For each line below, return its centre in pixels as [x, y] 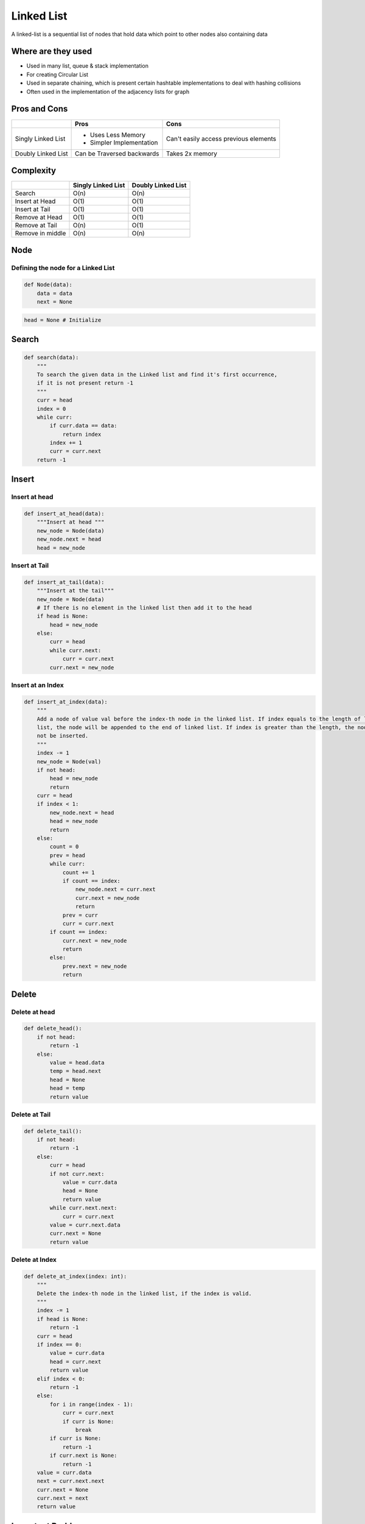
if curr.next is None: [84, 1456]
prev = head [67, 855]
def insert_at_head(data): [64, 514]
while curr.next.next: [84, 1208]
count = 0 [64, 847]
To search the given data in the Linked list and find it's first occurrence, [157, 374]
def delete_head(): [53, 1028]
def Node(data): [48, 285]
